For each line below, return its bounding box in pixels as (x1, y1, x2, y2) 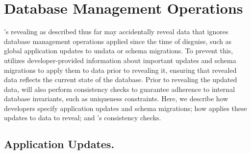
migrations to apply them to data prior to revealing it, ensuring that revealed (4, 65, 237, 75)
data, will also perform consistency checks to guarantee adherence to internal (4, 84, 235, 94)
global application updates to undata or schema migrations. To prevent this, (4, 45, 233, 56)
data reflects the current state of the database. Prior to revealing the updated (4, 74, 237, 85)
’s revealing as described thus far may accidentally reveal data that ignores (4, 26, 228, 37)
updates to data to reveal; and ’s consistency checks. (4, 112, 161, 123)
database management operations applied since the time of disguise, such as (4, 36, 232, 46)
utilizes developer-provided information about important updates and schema (4, 55, 236, 65)
